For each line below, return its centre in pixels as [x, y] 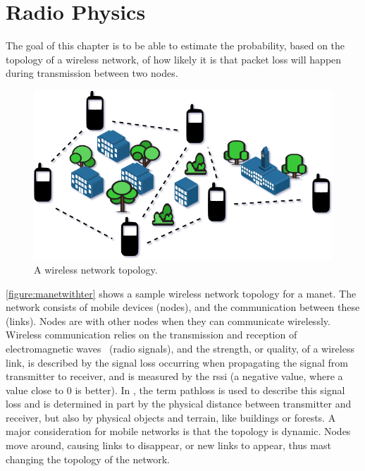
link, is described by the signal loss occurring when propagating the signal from [177, 362]
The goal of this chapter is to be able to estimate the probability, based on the [175, 45]
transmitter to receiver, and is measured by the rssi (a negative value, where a [174, 376]
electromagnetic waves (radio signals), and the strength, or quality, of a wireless [180, 348]
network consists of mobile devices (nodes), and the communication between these [183, 307]
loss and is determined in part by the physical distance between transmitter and [179, 404]
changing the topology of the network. [88, 459]
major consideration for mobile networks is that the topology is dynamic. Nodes [178, 431]
